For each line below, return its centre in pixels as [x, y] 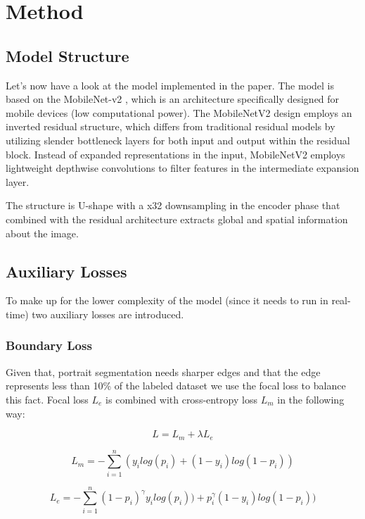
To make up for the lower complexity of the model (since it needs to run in [167, 300]
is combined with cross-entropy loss [181, 399]
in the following [311, 399]
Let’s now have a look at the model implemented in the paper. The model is [170, 85]
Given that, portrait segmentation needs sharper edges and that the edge [163, 371]
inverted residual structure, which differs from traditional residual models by [171, 126]
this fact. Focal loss [47, 399]
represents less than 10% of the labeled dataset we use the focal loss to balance [176, 386]
